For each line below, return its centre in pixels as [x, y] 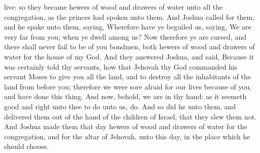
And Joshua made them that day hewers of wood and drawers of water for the [126, 126]
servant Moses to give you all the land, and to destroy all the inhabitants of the [127, 76]
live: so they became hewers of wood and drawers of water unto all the [114, 7]
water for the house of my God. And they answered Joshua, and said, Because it [129, 56]
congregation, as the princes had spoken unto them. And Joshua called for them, [129, 17]
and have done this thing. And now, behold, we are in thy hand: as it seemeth [125, 96]
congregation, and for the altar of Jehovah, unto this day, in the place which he [127, 136]
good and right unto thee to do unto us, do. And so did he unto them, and [120, 106]
